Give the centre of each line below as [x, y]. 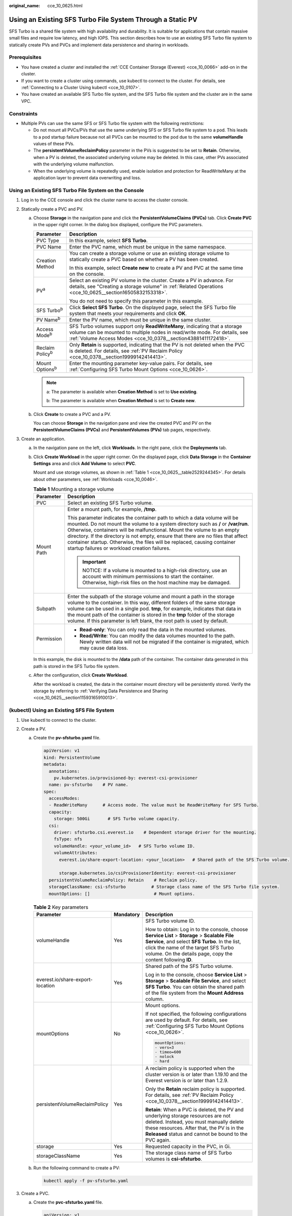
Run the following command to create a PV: [77, 1168]
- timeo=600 [168, 1052]
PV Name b [48, 319]
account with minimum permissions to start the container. [148, 576]
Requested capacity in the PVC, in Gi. [188, 1146]
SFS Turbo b [50, 310]
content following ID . [169, 960]
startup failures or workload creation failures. [119, 548]
